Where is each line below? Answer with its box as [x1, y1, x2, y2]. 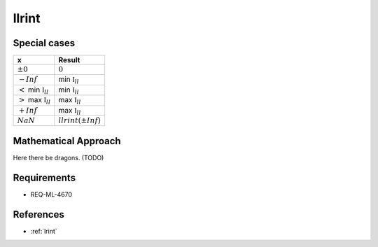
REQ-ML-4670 [30, 190, 73, 199]
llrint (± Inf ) [58, 116, 101, 125]
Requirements [13, 171, 76, 183]
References [13, 209, 64, 220]
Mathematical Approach [13, 135, 122, 147]
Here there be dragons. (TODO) [13, 153, 104, 162]
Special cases [13, 37, 76, 49]
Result [58, 55, 80, 65]
